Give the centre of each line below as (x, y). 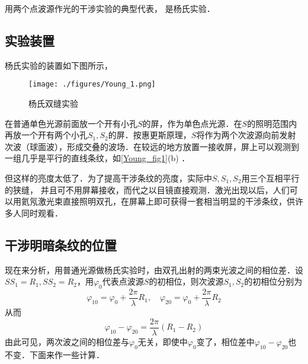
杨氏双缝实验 (53, 103)
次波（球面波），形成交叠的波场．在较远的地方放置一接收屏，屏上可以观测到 (152, 146)
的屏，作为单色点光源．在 (192, 123)
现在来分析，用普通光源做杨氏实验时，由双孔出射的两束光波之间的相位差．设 (154, 269)
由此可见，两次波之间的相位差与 (67, 341)
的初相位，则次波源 (186, 281)
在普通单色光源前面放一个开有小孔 (71, 123)
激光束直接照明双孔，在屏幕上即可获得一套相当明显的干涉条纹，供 (166, 201)
